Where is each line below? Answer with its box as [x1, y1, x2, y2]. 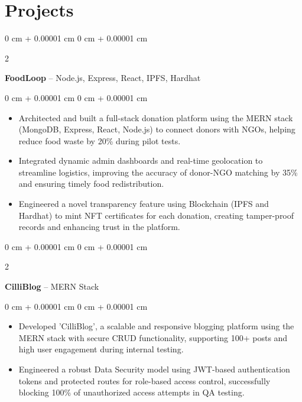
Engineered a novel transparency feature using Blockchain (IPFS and [18, 197, 269, 210]
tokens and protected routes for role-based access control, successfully [18, 374, 271, 387]
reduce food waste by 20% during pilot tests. [18, 134, 181, 147]
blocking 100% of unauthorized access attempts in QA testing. [18, 386, 245, 398]
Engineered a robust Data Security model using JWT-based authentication [18, 363, 290, 375]
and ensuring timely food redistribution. [18, 177, 164, 190]
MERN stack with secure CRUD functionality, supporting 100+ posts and [18, 331, 288, 343]
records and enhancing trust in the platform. [18, 221, 180, 233]
